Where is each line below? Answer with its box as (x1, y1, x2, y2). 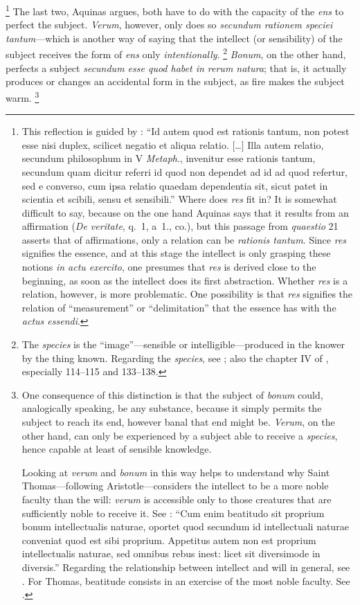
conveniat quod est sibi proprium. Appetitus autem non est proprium (21, 532, 316, 547)
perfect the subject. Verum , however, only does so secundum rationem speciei (6, 17, 333, 32)
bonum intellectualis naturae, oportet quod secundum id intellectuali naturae (21, 519, 349, 534)
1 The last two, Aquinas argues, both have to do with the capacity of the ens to (6, 2, 344, 18)
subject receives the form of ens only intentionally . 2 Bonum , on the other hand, (6, 45, 346, 62)
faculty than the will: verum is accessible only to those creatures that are (21, 491, 332, 506)
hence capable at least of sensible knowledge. (21, 442, 212, 456)
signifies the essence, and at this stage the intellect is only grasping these (21, 246, 331, 260)
